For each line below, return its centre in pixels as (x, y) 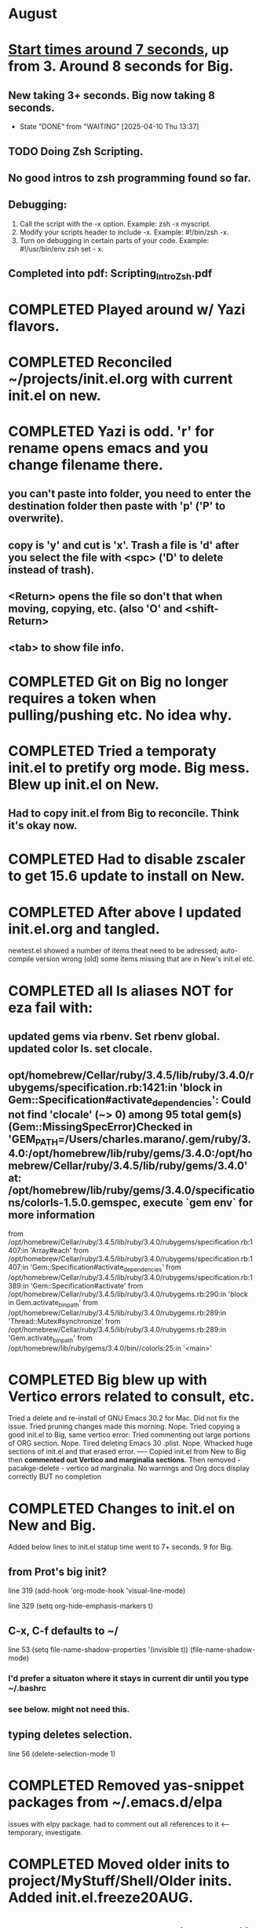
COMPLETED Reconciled (90, 362)
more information (52, 1215)
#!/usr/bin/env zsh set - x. (62, 249)
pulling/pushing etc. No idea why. (120, 715)
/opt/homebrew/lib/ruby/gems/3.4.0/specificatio (131, 1190)
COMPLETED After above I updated (125, 912)
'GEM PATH (33, 1140)
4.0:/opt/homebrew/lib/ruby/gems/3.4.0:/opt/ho (130, 1153)
